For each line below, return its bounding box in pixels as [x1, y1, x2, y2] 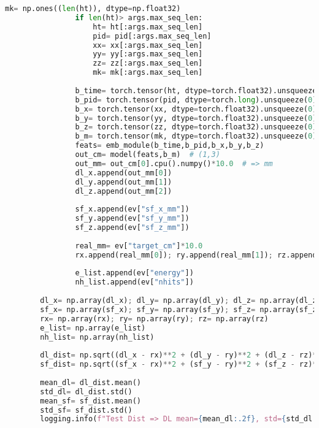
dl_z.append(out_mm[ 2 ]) [75, 186, 172, 196]
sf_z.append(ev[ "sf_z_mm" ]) [75, 223, 190, 232]
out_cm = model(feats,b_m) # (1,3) [75, 150, 220, 159]
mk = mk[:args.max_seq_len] [93, 68, 203, 77]
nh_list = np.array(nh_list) [40, 332, 155, 342]
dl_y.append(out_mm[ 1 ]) [75, 177, 172, 186]
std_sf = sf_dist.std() [40, 405, 133, 415]
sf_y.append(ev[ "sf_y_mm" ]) [75, 214, 190, 223]
